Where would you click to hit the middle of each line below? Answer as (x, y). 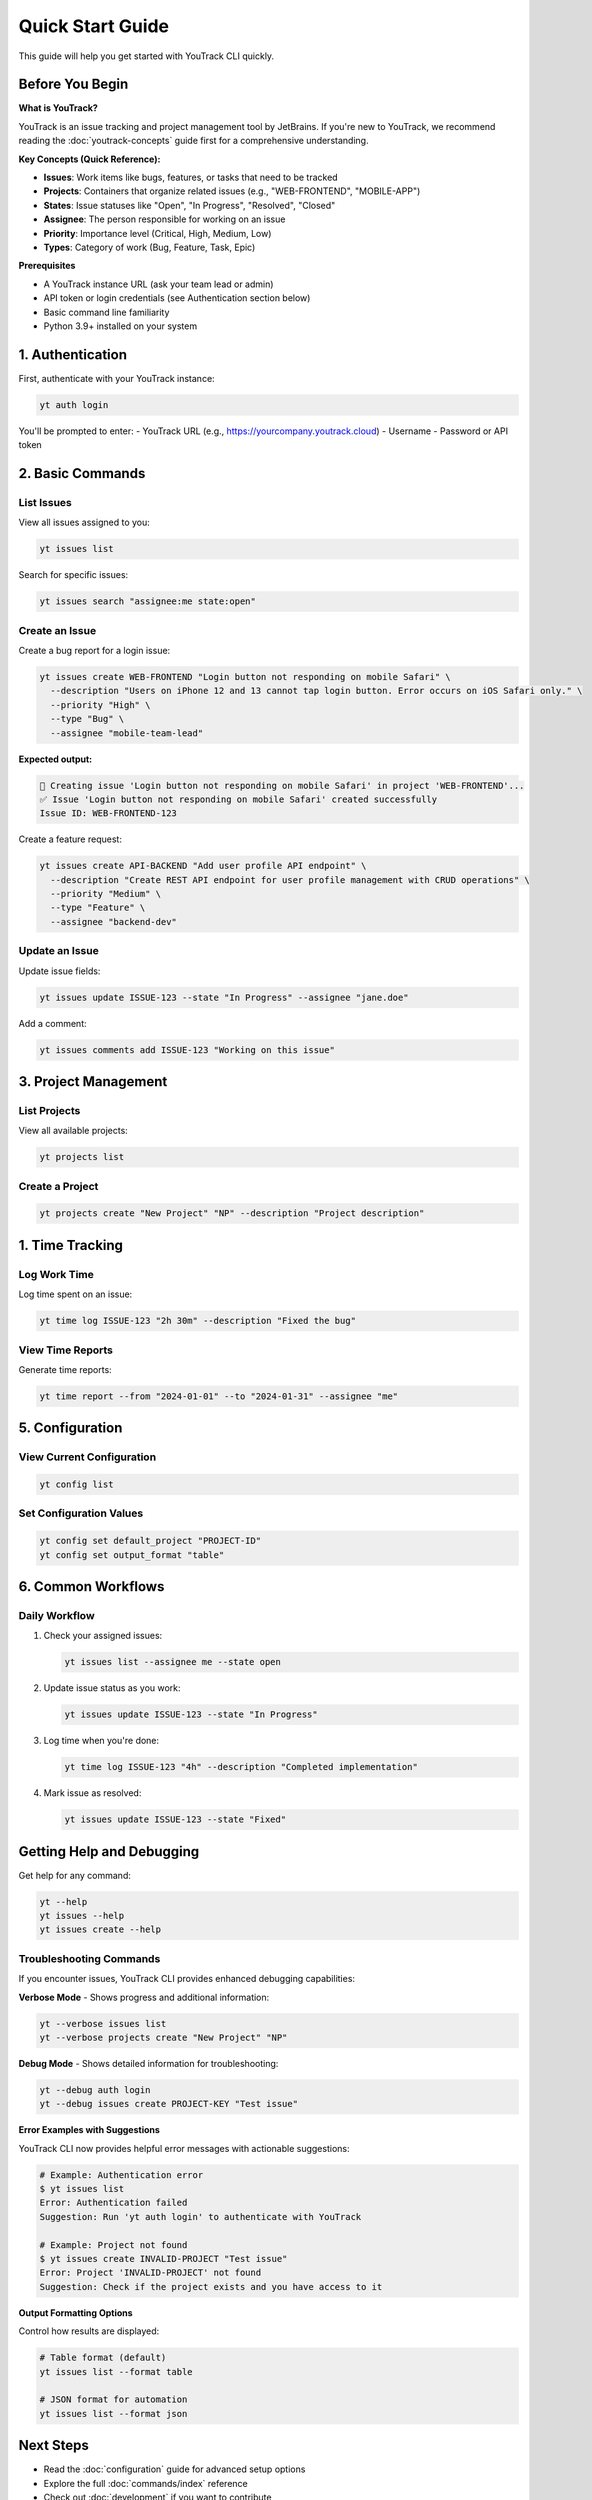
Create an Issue (57, 630)
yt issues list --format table (116, 2371)
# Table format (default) (103, 2358)
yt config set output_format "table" (132, 1554)
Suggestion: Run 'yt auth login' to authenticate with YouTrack (200, 2216)
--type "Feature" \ (98, 908)
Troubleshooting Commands (89, 1958)
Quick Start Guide (94, 26)
